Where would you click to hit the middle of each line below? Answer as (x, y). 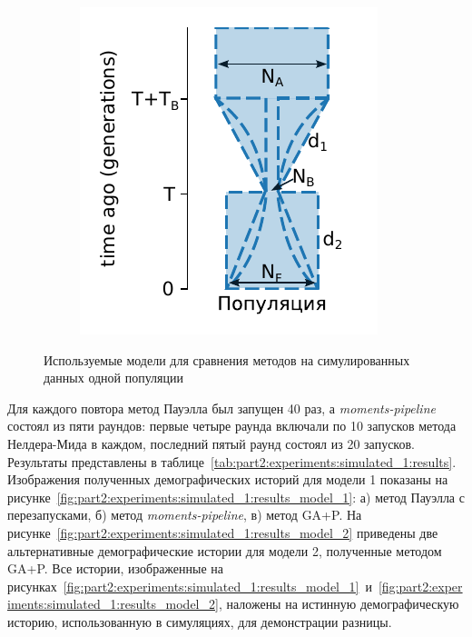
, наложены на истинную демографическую (339, 604)
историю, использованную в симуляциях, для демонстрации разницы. (200, 621)
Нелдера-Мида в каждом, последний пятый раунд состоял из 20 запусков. (211, 443)
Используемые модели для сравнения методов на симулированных (227, 359)
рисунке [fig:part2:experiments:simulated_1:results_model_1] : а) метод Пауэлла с (236, 497)
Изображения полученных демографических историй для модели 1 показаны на (228, 479)
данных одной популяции (114, 378)
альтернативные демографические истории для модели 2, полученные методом (225, 550)
